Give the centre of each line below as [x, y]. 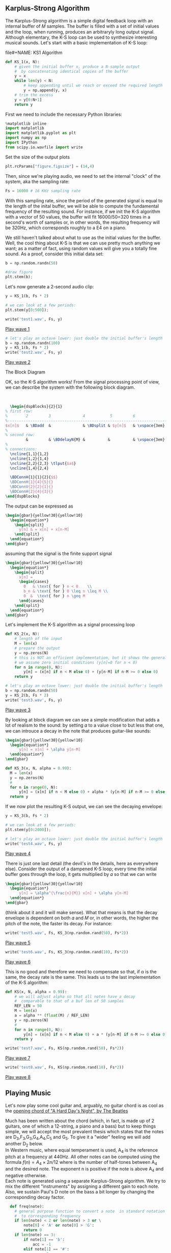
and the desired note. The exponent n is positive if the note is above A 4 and [84, 1169]
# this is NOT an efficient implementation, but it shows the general [91, 658]
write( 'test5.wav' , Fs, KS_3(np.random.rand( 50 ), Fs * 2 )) [67, 933]
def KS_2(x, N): [22, 634]
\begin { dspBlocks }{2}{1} [36, 407]
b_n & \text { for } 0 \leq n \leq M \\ [66, 591]
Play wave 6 [18, 962]
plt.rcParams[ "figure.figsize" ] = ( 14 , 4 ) [50, 166]
